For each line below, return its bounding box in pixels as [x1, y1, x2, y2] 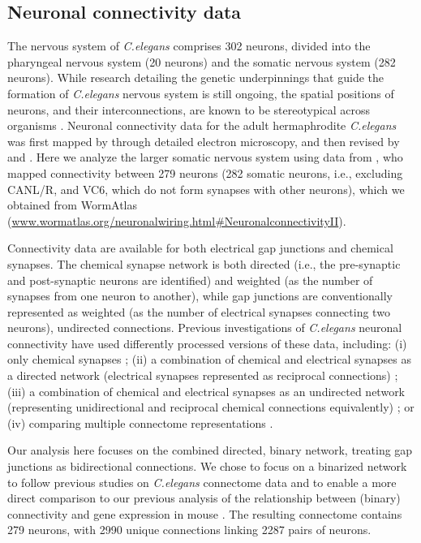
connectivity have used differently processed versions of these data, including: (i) [7, 334, 407, 351]
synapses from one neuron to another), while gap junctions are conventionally [7, 287, 393, 304]
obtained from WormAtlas [7, 196, 138, 213]
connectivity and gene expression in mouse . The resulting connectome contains [7, 505, 402, 522]
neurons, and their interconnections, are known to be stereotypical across [7, 101, 371, 118]
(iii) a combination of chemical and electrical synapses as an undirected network [7, 382, 406, 399]
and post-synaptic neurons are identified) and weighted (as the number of [7, 271, 373, 288]
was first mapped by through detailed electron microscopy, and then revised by [7, 132, 400, 149]
